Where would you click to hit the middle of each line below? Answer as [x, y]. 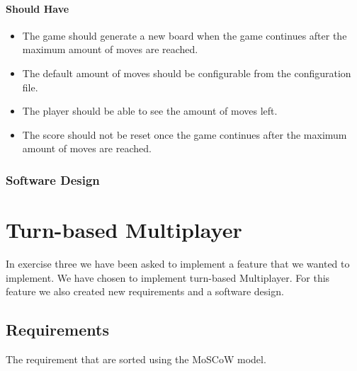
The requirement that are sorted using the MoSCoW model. [136, 359]
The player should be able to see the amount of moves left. [150, 111]
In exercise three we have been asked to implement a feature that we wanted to [178, 263]
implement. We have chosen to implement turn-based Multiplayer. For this [168, 277]
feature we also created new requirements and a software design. [145, 291]
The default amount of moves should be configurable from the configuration [187, 73]
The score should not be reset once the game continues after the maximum [185, 134]
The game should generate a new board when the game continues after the [185, 35]
